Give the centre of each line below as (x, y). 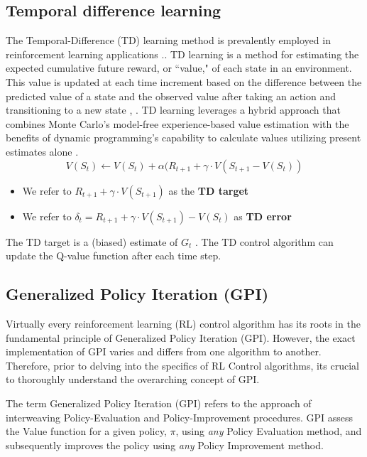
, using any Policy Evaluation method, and (269, 431)
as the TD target (209, 190)
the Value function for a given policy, (86, 431)
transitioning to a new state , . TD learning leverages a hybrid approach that (173, 110)
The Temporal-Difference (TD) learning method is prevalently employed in (168, 40)
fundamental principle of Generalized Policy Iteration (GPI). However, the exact (181, 337)
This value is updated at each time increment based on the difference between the (184, 81)
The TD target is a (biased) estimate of (92, 241)
